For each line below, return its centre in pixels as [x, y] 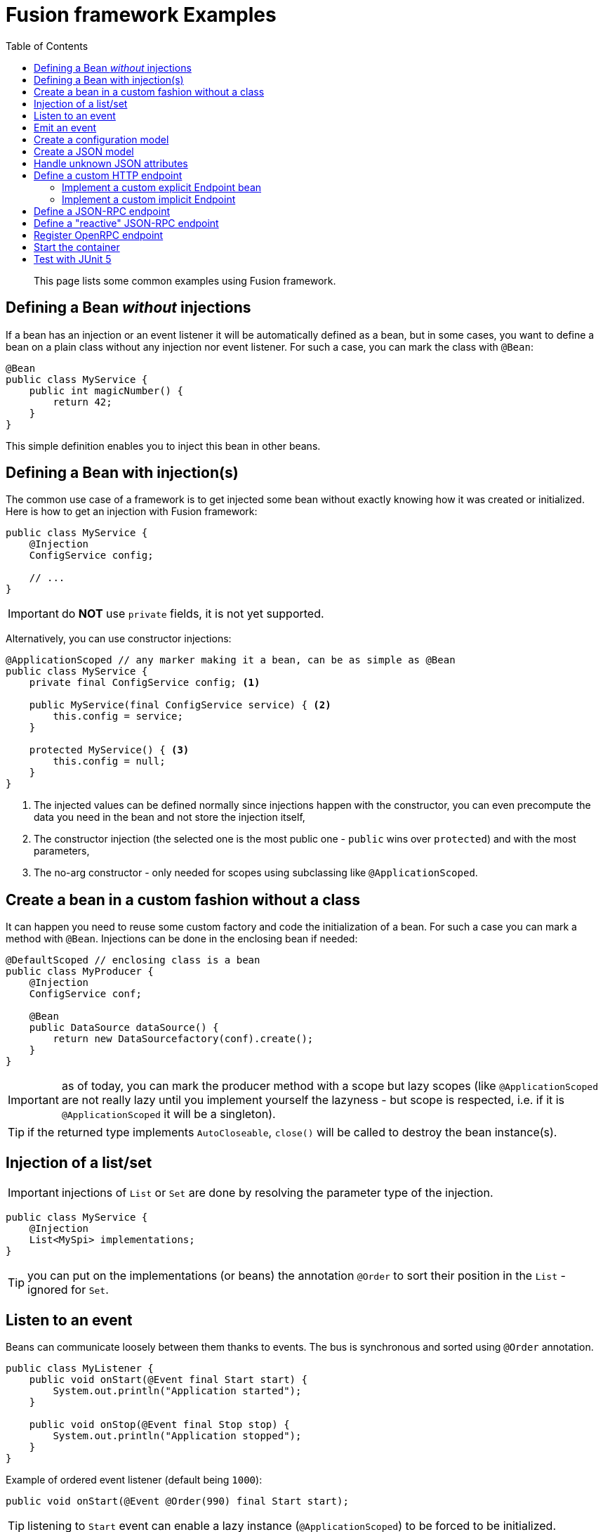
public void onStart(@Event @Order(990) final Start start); [177, 1501]
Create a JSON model [84, 151]
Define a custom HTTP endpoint [108, 175]
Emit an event [65, 127]
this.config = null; [109, 761]
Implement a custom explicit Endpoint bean [162, 187]
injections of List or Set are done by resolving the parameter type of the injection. [277, 1193]
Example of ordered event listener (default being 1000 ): [134, 1479]
